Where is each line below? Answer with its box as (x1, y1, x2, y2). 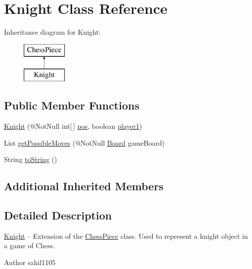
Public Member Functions (4, 98, 139, 113)
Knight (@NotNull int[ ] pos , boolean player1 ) (4, 121, 142, 131)
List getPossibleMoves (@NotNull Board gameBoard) (4, 137, 165, 148)
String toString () (4, 154, 57, 164)
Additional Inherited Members (4, 178, 164, 194)
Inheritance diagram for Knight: (4, 27, 101, 37)
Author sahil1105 (4, 257, 56, 268)
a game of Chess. (4, 240, 55, 251)
